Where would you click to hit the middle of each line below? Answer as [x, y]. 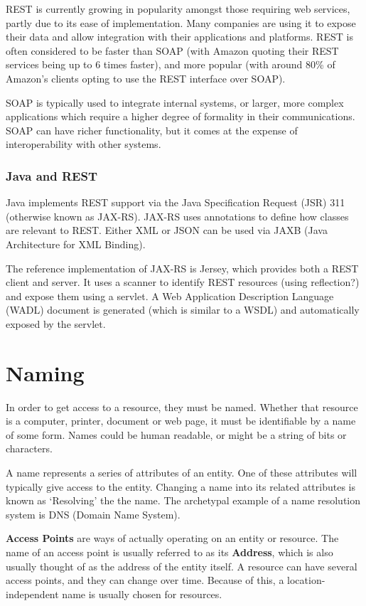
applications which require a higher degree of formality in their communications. [181, 116]
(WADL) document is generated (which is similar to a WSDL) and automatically [183, 310]
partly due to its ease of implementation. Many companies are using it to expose [181, 22]
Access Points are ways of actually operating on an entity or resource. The [172, 538]
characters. [29, 448]
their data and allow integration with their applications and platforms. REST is [179, 37]
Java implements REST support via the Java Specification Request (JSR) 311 [176, 202]
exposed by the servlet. [56, 323]
